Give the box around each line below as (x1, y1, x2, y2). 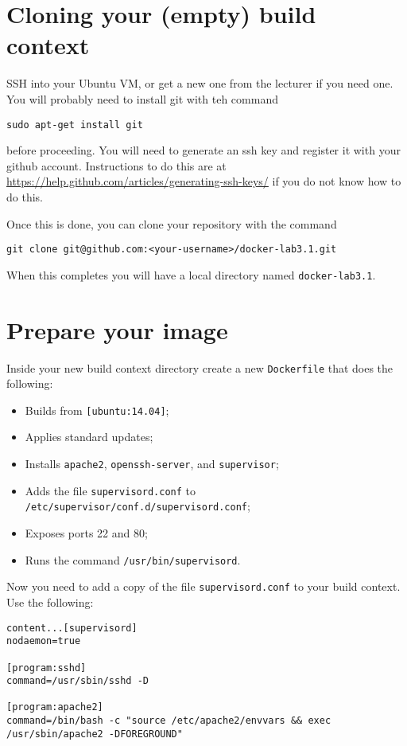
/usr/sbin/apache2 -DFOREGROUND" (6, 728, 183, 740)
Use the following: (6, 593, 94, 610)
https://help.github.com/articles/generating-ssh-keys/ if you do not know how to (6, 173, 401, 189)
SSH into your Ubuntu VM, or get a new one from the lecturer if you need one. (6, 75, 393, 92)
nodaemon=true (6, 635, 81, 647)
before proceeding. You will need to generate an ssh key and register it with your (6, 142, 401, 158)
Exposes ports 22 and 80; (25, 525, 148, 541)
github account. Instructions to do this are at (6, 157, 227, 174)
